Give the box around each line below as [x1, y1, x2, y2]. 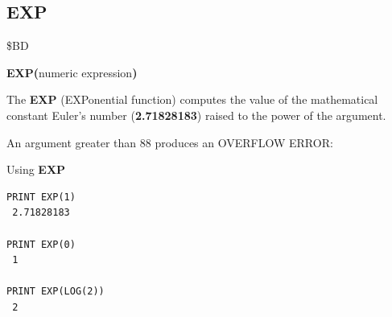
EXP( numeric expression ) [6, 64, 138, 80]
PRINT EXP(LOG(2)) [6, 286, 105, 298]
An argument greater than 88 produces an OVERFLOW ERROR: [6, 134, 333, 150]
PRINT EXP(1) [6, 191, 76, 203]
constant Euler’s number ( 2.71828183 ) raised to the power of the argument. [6, 106, 386, 123]
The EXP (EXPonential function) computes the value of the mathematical [6, 91, 378, 108]
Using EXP [6, 161, 66, 178]
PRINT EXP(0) [6, 238, 76, 250]
